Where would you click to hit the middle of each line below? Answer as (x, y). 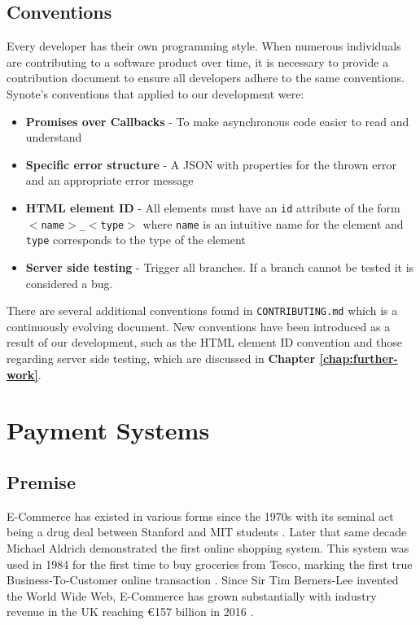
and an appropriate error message (109, 180)
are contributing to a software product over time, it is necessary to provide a (198, 61)
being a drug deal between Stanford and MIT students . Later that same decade (207, 532)
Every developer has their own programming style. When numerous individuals (204, 46)
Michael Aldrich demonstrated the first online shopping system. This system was (208, 547)
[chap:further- (359, 358)
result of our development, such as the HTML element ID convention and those (205, 342)
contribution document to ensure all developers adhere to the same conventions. (206, 78)
